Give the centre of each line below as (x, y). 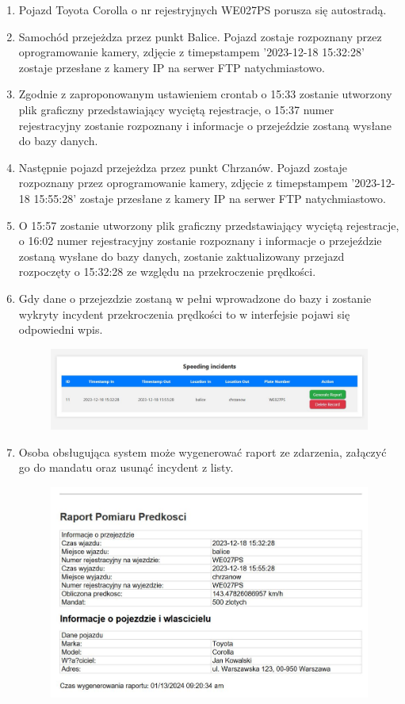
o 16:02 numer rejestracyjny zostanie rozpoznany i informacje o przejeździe (200, 241)
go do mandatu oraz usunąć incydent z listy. (126, 467)
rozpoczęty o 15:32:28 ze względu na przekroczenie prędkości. (167, 272)
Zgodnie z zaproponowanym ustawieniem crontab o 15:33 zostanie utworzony (205, 94)
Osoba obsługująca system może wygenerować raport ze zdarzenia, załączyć (202, 451)
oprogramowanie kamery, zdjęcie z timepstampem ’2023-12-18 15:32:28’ (191, 52)
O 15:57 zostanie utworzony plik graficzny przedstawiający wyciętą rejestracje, (209, 225)
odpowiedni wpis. (61, 329)
